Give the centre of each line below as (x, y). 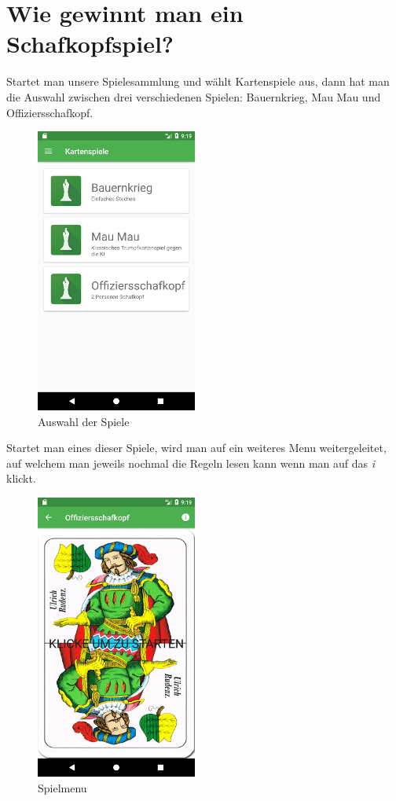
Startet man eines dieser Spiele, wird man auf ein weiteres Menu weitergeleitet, (196, 448)
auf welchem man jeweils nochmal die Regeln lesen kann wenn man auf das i (191, 463)
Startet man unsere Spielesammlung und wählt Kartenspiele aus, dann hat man (198, 81)
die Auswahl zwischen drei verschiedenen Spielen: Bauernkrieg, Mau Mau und (194, 96)
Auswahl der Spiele (84, 421)
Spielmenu (62, 787)
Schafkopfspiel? (90, 44)
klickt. (21, 478)
